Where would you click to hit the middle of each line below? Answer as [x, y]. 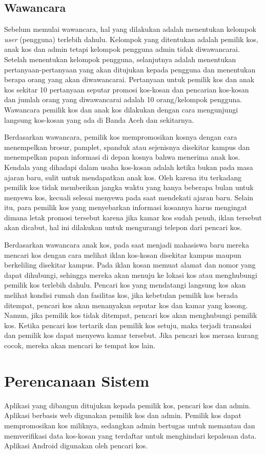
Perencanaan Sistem [77, 380]
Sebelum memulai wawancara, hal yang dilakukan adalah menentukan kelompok [130, 29]
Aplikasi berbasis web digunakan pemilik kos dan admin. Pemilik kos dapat [123, 415]
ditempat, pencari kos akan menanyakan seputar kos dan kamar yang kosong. [126, 305]
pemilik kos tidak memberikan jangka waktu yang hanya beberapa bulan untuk [129, 187]
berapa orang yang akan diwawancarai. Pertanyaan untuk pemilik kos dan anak [129, 79]
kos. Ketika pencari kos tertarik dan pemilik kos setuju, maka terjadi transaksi [128, 325]
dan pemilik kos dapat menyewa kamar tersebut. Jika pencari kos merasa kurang [131, 335]
